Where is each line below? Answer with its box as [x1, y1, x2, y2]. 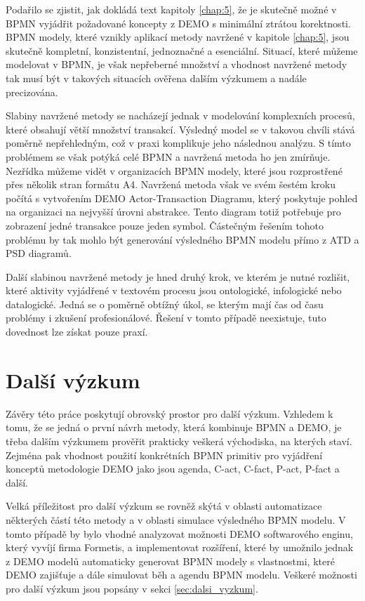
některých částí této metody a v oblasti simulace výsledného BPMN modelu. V [6, 512, 346, 527]
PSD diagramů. [6, 246, 72, 260]
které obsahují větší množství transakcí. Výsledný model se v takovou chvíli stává [6, 121, 355, 136]
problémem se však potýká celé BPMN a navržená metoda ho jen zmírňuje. [6, 149, 331, 164]
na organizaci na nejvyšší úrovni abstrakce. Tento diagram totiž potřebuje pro [6, 204, 341, 219]
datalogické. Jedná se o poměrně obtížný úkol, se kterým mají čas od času [6, 296, 324, 311]
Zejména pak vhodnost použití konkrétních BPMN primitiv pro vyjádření [6, 447, 323, 462]
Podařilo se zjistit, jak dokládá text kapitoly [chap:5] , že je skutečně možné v [6, 2, 337, 16]
